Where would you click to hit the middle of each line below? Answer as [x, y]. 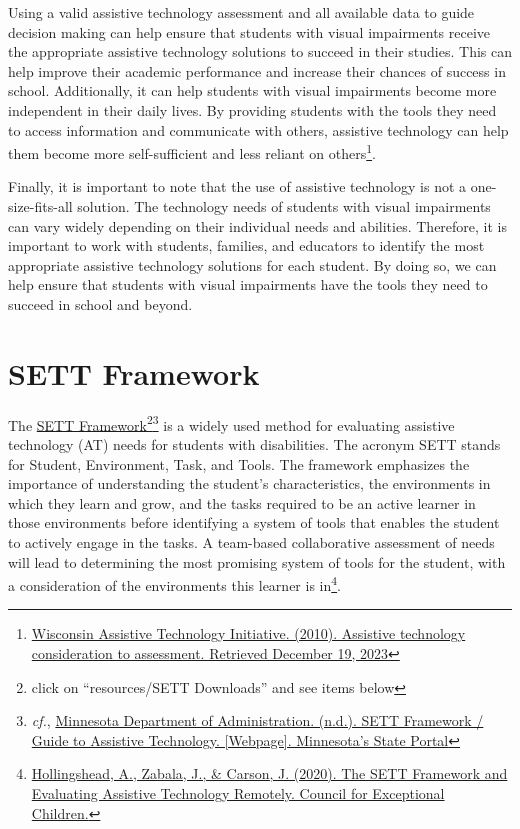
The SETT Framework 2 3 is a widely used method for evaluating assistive [231, 423]
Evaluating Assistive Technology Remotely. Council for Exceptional [238, 792]
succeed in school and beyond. [100, 303]
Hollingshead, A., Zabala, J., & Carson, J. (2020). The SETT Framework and [269, 773]
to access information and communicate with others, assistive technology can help [258, 129]
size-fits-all [40, 206]
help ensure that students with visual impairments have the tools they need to [248, 284]
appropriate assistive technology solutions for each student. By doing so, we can [252, 264]
